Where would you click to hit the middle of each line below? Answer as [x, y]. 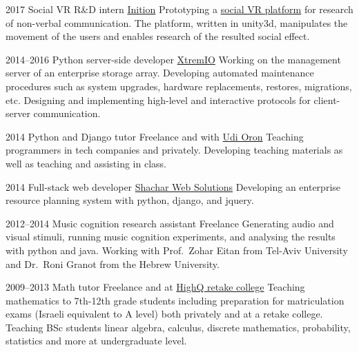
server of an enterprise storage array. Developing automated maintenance [160, 73]
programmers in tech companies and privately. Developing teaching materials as [174, 150]
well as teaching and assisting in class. [86, 163]
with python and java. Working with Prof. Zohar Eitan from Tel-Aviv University [177, 250]
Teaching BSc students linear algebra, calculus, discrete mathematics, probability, [178, 327]
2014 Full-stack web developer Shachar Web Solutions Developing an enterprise [173, 186]
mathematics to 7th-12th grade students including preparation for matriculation [175, 300]
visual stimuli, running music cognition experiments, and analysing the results [171, 237]
